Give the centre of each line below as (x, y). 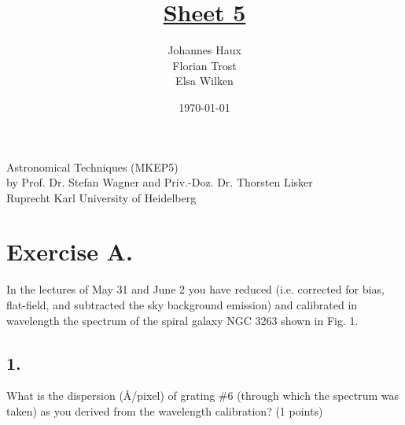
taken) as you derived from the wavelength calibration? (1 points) (165, 410)
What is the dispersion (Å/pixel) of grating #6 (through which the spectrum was (203, 395)
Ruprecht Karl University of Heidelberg (101, 197)
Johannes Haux (204, 50)
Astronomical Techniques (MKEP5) (92, 166)
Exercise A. (70, 251)
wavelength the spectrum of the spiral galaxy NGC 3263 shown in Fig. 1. (182, 320)
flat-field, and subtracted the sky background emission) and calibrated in (182, 305)
